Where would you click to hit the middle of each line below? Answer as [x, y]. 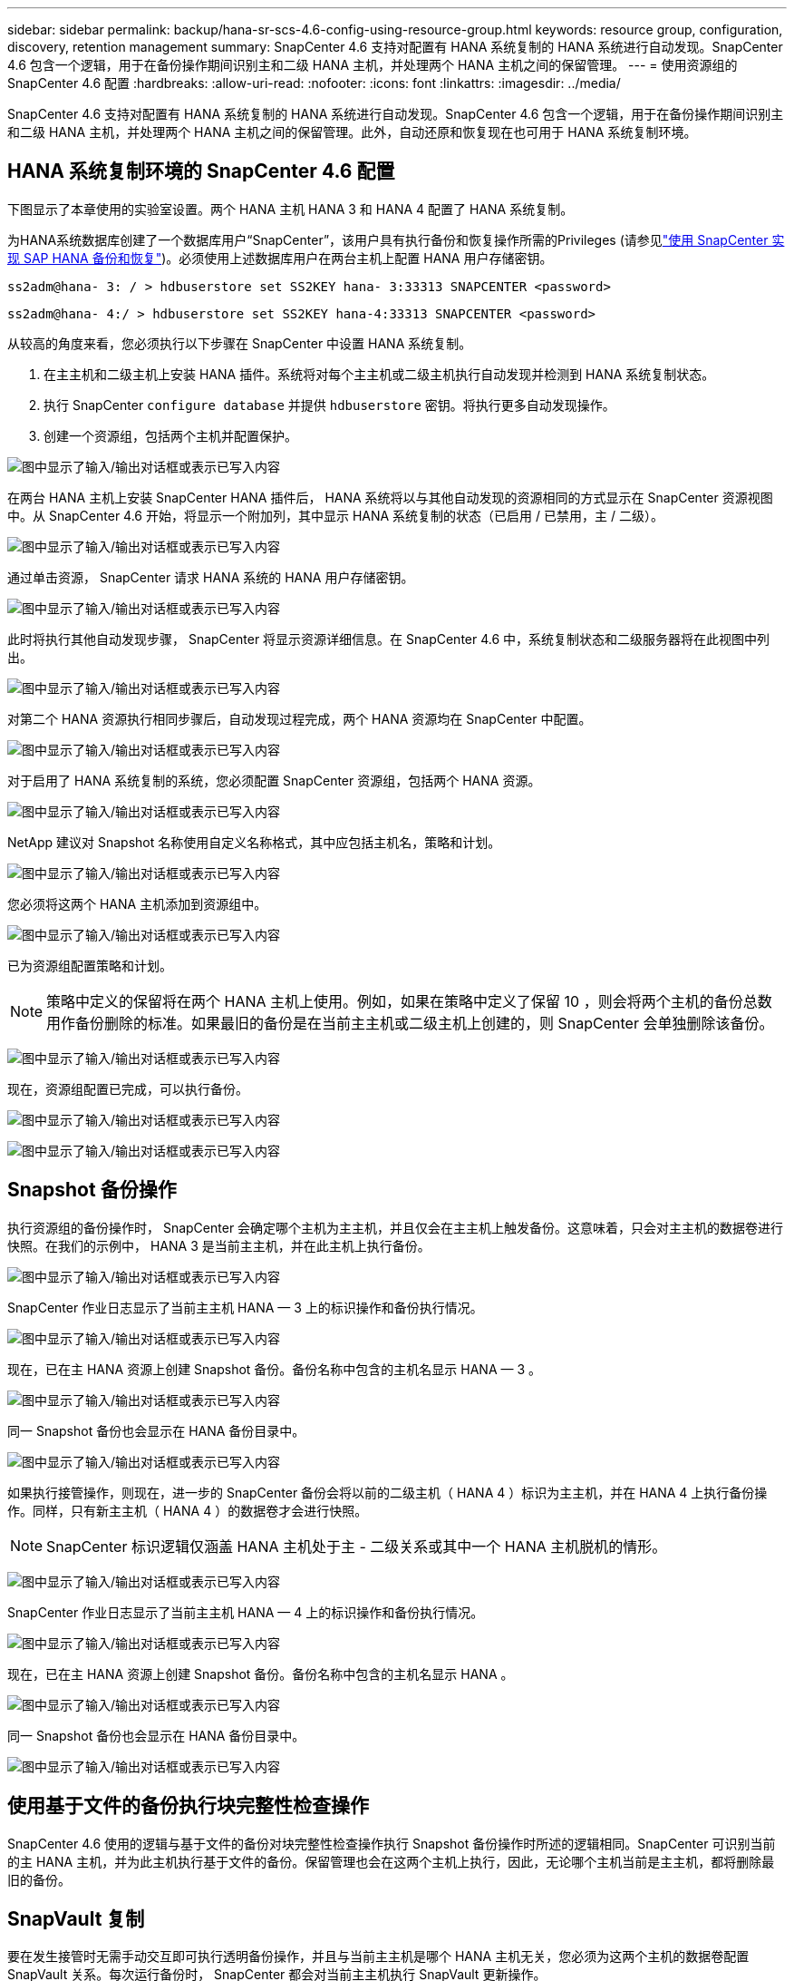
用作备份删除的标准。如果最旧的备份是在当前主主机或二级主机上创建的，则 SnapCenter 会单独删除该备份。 [410, 1023]
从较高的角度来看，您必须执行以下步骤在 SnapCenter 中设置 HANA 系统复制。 [240, 343]
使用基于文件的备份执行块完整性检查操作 [188, 1806]
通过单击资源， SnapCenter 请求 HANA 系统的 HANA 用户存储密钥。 [211, 577]
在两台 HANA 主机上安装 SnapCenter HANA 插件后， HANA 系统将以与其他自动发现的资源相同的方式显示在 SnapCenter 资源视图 [390, 497]
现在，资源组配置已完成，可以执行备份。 [128, 1088]
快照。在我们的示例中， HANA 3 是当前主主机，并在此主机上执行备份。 [219, 1245]
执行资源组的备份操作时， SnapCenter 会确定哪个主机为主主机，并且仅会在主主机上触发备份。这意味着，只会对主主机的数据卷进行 [396, 1227]
